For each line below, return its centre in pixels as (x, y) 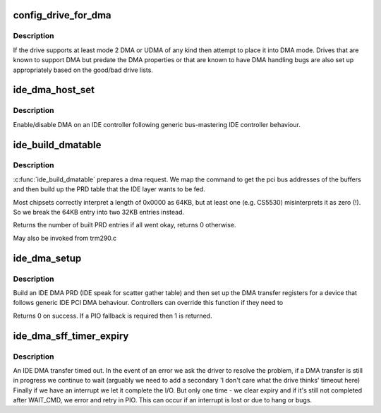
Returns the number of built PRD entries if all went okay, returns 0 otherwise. (125, 225)
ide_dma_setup (47, 258)
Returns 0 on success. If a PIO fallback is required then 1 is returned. (113, 316)
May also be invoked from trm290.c (65, 238)
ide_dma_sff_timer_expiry (71, 336)
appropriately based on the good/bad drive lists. (83, 70)
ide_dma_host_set (54, 90)
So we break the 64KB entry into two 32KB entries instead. (99, 213)
